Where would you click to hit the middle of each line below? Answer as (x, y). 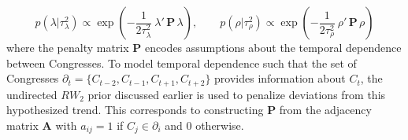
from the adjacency (325, 110)
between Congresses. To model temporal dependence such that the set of (182, 63)
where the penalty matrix (68, 47)
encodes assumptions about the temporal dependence (273, 47)
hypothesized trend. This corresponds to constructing (135, 110)
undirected (32, 94)
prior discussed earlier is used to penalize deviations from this (237, 94)
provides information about (280, 78)
